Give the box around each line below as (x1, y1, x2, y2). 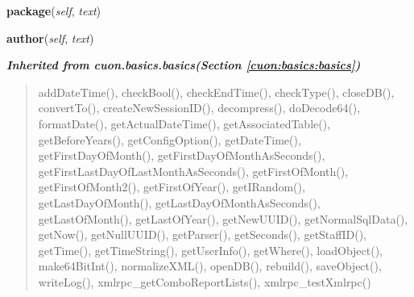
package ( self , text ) (6, 2, 101, 19)
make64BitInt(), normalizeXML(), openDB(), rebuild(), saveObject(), (38, 257, 382, 274)
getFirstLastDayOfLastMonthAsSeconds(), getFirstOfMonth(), (38, 162, 349, 179)
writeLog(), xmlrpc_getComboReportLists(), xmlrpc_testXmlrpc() (38, 273, 371, 290)
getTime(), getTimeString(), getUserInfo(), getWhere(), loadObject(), (38, 241, 383, 258)
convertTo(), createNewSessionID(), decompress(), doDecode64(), (38, 99, 361, 116)
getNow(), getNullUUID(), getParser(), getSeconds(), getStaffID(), (38, 226, 366, 243)
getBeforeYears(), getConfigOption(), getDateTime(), (38, 131, 301, 148)
